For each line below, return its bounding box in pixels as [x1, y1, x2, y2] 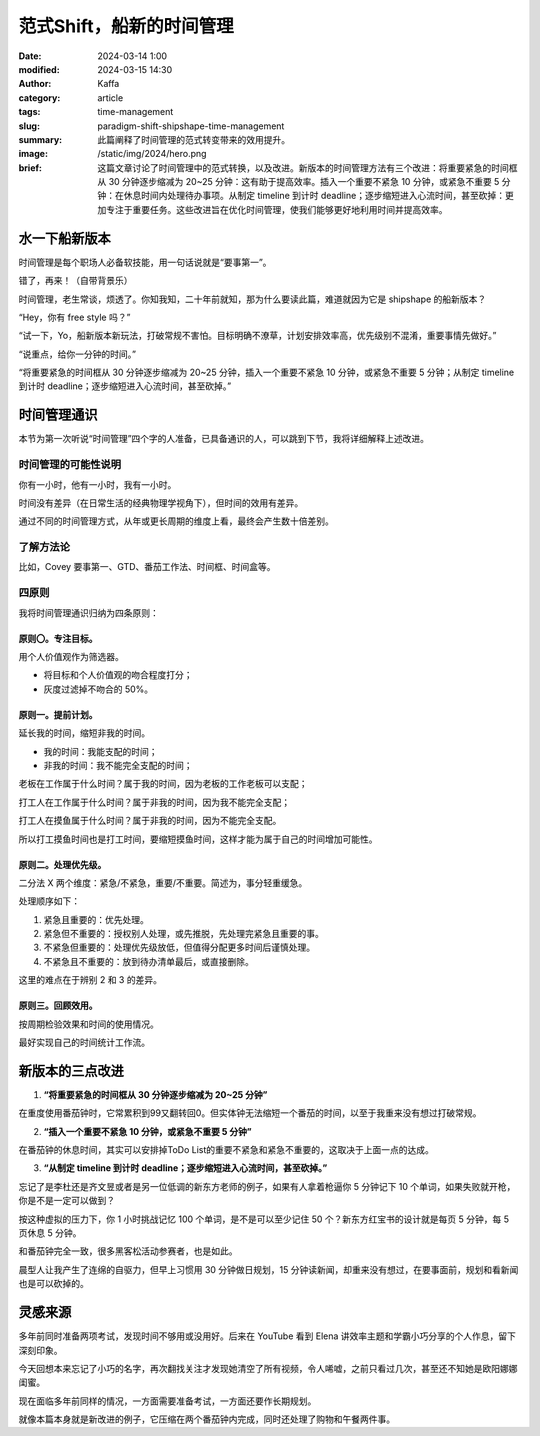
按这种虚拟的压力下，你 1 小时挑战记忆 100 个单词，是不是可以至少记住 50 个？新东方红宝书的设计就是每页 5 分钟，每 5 [18, 1213, 510, 1225]
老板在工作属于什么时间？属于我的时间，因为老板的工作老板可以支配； [18, 778, 308, 790]
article [97, 91, 124, 104]
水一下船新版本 [18, 230, 111, 247]
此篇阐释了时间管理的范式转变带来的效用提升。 [97, 133, 290, 145]
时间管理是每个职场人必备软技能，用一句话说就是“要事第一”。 [18, 256, 272, 268]
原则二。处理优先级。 [18, 858, 107, 870]
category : [18, 91, 61, 104]
